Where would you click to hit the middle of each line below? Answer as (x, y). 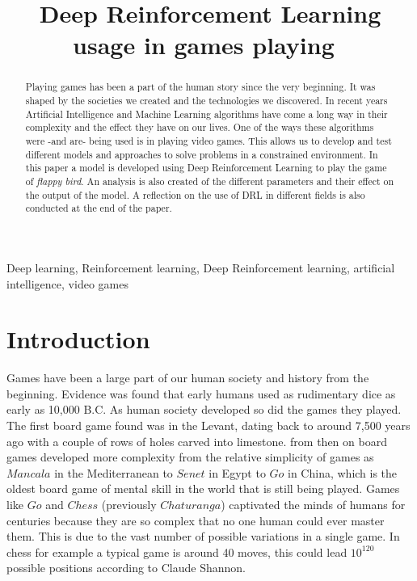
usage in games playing (204, 45)
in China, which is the (343, 472)
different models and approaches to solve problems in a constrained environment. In (202, 154)
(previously (129, 504)
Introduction (78, 339)
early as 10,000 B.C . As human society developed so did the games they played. (204, 409)
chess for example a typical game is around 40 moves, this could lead (177, 552)
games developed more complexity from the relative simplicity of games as (190, 457)
